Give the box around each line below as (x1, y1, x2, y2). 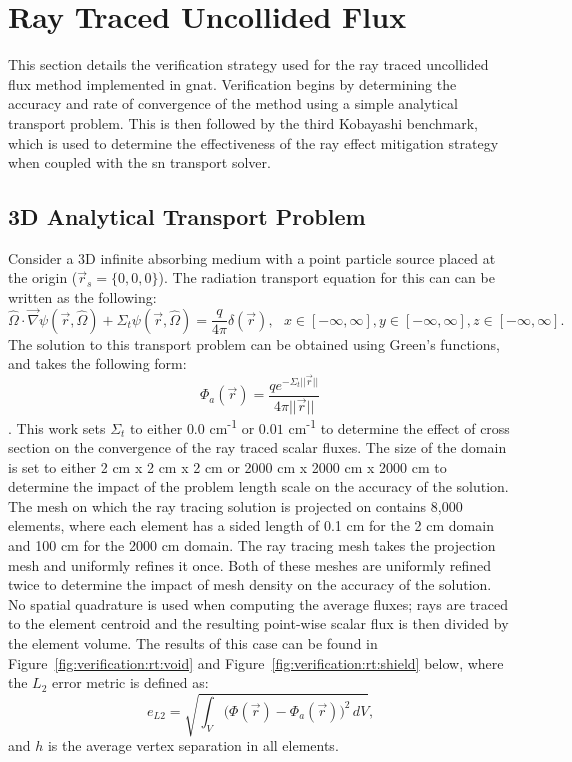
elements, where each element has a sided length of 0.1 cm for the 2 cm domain (8, 515, 494, 536)
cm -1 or (209, 414, 255, 438)
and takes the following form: (8, 353, 187, 374)
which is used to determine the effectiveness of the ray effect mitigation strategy (8, 132, 499, 153)
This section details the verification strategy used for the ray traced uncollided (8, 54, 489, 75)
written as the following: (8, 287, 157, 308)
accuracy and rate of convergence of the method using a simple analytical (8, 93, 458, 114)
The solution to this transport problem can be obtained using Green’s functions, (8, 333, 500, 354)
